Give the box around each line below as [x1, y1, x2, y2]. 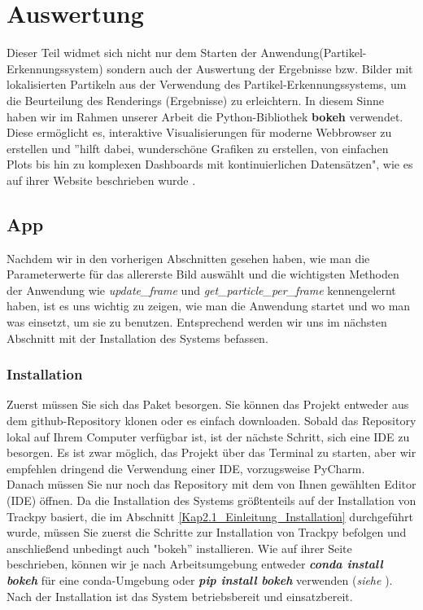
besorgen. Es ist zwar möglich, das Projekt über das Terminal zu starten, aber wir [7, 444, 416, 461]
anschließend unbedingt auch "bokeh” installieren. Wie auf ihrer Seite [7, 539, 352, 556]
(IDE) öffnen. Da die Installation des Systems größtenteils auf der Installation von [7, 492, 416, 509]
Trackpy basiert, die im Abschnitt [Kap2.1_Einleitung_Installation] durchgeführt [7, 507, 414, 524]
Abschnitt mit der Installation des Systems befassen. [7, 329, 268, 346]
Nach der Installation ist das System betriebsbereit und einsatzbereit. [7, 587, 353, 604]
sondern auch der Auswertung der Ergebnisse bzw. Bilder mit [107, 59, 413, 77]
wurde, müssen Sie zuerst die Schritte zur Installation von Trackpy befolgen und [7, 524, 407, 541]
